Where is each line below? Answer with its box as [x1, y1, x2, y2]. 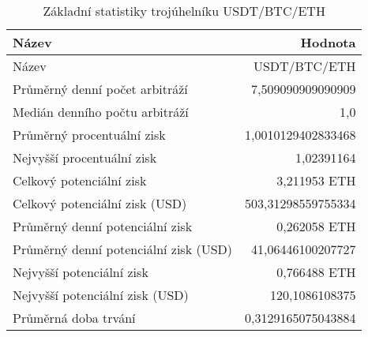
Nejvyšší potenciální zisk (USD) [13, 286, 189, 304]
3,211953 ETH [276, 171, 356, 189]
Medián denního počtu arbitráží [13, 103, 189, 121]
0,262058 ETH [276, 217, 356, 235]
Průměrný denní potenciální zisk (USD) [13, 240, 233, 258]
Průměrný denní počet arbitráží [13, 80, 188, 98]
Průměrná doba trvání [13, 309, 136, 327]
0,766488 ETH [276, 263, 356, 281]
